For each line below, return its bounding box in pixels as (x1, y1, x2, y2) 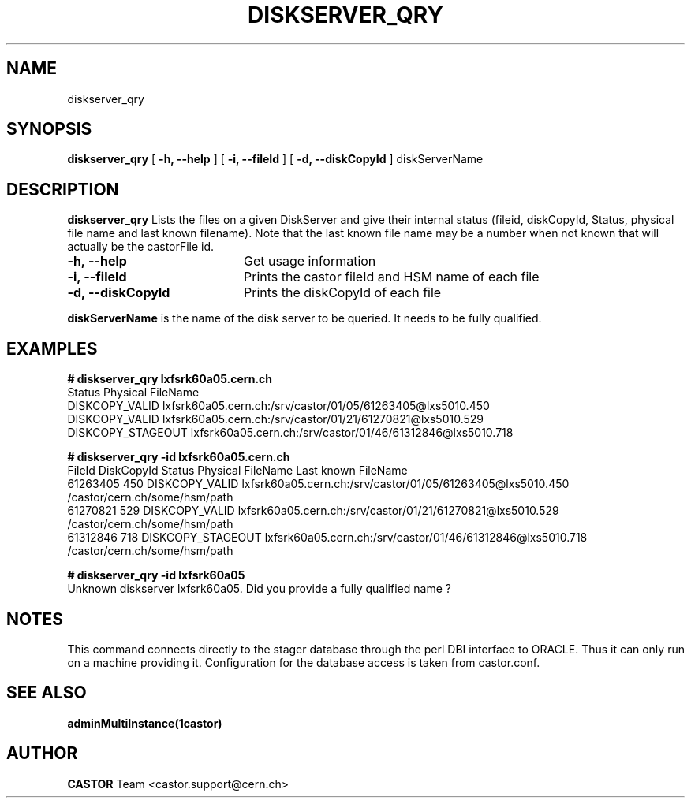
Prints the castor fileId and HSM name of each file (243, 269, 540, 285)
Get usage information (243, 253, 376, 270)
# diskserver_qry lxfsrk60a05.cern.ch (67, 372, 273, 386)
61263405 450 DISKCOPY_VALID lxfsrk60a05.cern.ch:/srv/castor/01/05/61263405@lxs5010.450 (67, 477, 570, 491)
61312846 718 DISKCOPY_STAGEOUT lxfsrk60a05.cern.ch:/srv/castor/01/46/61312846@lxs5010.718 (67, 530, 588, 545)
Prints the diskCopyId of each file (243, 285, 442, 301)
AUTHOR (6, 743, 78, 764)
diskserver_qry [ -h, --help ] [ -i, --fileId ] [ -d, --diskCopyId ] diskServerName (67, 152, 484, 166)
